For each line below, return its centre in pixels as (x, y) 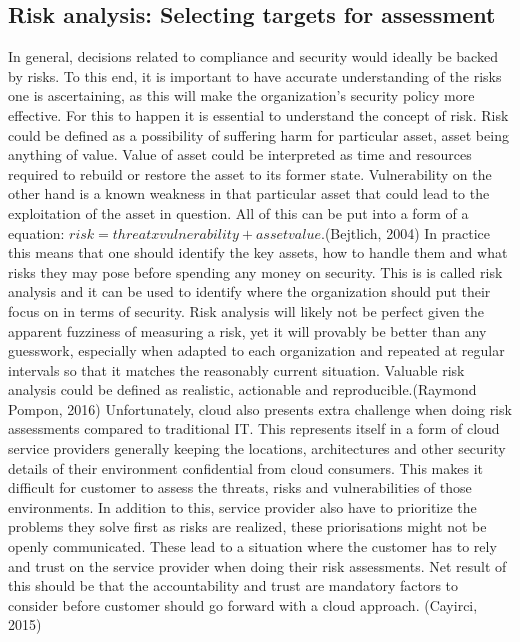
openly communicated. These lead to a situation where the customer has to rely (252, 546)
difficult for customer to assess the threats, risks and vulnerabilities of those (240, 487)
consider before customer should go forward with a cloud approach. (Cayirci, (243, 604)
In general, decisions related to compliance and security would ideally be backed (253, 56)
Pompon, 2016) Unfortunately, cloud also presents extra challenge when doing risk (260, 408)
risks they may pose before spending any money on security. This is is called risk (255, 271)
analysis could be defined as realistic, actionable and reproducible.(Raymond (242, 389)
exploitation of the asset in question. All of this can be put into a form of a (238, 212)
